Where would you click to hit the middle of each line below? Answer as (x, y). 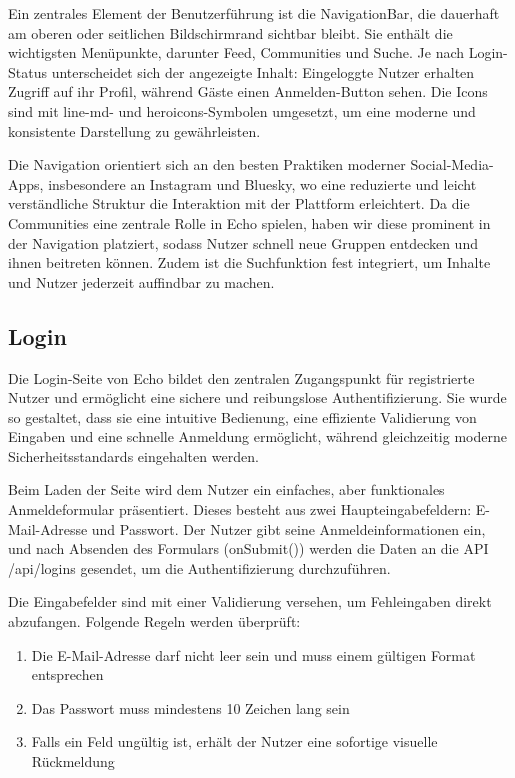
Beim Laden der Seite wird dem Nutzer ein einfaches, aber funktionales (226, 489)
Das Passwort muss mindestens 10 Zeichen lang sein (190, 707)
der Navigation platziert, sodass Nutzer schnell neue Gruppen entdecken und (243, 242)
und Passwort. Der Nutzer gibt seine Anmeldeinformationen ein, (288, 528)
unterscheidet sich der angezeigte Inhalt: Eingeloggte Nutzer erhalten (263, 71)
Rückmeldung (73, 761)
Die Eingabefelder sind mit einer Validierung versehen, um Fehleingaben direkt (250, 601)
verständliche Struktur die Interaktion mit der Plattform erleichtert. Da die (239, 203)
